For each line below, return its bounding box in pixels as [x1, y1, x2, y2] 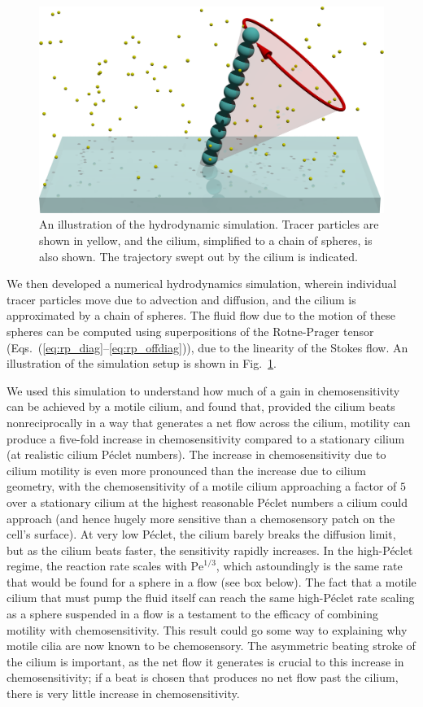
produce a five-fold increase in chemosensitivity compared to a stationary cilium [7, 430, 405, 447]
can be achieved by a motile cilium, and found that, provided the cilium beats [7, 398, 395, 415]
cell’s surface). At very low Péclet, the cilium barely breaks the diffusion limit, [7, 526, 396, 543]
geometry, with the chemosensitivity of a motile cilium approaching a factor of [7, 478, 397, 495]
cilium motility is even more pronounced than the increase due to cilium [7, 461, 367, 478]
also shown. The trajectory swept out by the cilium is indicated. [39, 247, 358, 264]
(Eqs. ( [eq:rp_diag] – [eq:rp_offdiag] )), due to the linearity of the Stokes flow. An [7, 338, 408, 356]
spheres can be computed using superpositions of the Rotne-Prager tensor [7, 322, 374, 339]
